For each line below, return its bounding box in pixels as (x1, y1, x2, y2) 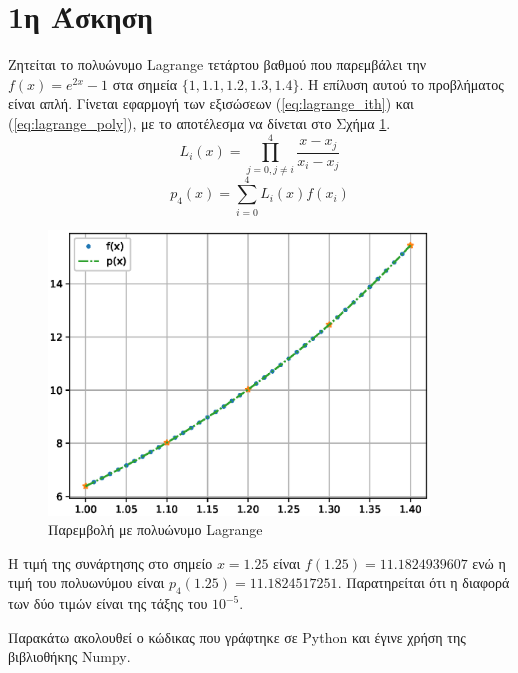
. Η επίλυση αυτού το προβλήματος (299, 73, 504, 94)
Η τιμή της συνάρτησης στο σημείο (8, 552, 213, 573)
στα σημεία (112, 73, 178, 94)
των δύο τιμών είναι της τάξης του (8, 593, 208, 614)
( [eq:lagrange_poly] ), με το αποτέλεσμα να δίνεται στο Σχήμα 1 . (8, 112, 391, 133)
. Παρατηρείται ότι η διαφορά (337, 572, 510, 593)
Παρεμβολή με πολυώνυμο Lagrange (48, 519, 263, 540)
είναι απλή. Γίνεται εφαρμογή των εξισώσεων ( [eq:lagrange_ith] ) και (8, 93, 414, 114)
